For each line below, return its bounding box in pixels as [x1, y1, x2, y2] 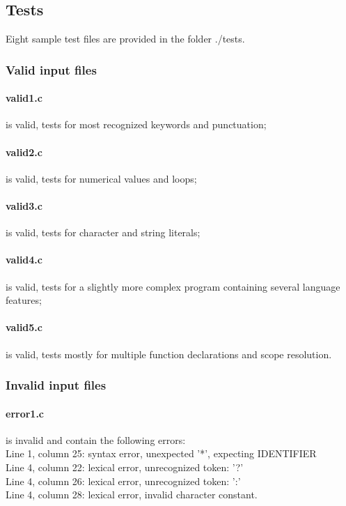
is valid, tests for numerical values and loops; [6, 171, 197, 185]
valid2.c [6, 144, 42, 159]
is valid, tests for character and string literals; [6, 225, 200, 240]
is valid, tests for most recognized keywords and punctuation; [6, 117, 267, 132]
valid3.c [6, 199, 42, 213]
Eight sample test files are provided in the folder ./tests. [6, 31, 245, 46]
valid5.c [6, 320, 42, 335]
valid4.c [6, 252, 42, 267]
